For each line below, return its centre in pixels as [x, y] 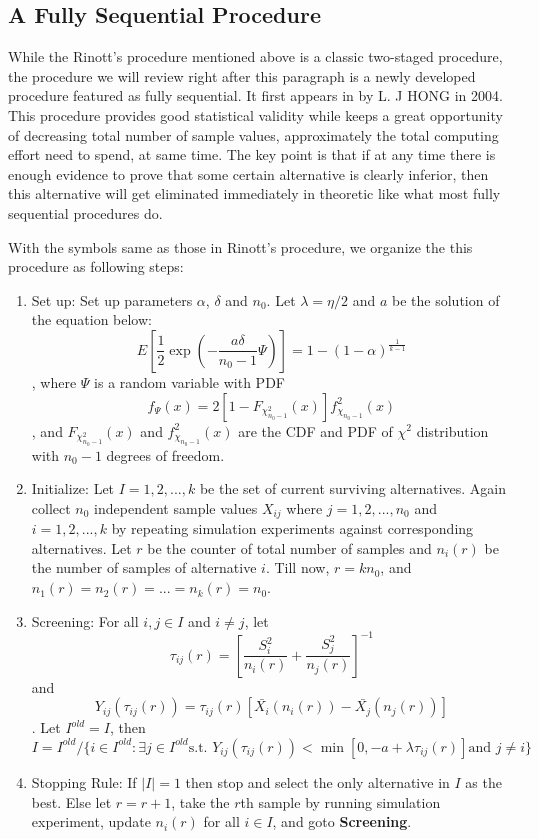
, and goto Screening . [342, 821]
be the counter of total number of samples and [289, 547]
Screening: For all [85, 620]
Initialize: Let [73, 488]
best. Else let [71, 801]
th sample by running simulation [340, 801]
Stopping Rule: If [84, 781]
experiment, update [91, 821]
